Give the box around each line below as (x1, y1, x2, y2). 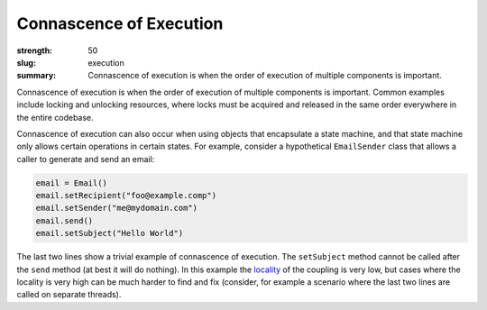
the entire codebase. (16, 112, 94, 123)
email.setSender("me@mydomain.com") (35, 203, 198, 214)
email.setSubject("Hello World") (35, 228, 184, 239)
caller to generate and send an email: (16, 153, 155, 164)
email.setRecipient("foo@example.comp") (35, 190, 216, 201)
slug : (16, 57, 36, 68)
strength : (16, 45, 53, 56)
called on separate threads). (16, 289, 122, 300)
